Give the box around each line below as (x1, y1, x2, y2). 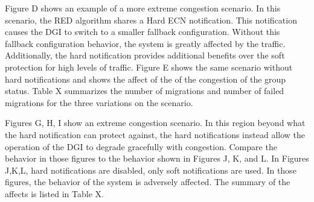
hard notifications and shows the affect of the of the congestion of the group (5, 72, 286, 85)
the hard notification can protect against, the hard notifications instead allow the (5, 128, 305, 140)
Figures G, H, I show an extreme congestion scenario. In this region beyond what (5, 116, 306, 129)
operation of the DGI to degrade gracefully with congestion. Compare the (5, 140, 277, 153)
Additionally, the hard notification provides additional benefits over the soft (5, 49, 285, 62)
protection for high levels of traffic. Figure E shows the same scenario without (5, 60, 293, 73)
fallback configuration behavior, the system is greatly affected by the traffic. (5, 37, 286, 49)
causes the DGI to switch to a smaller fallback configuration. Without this (5, 25, 280, 38)
